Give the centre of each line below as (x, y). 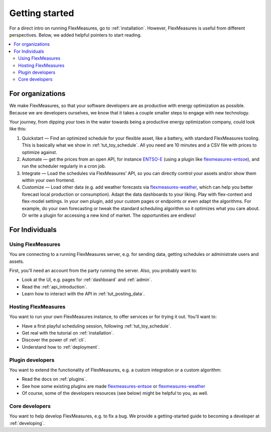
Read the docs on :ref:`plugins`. (54, 379)
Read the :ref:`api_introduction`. (54, 286)
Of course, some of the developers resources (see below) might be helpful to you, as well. (115, 393)
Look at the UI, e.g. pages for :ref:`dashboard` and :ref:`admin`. (87, 280)
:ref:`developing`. (27, 423)
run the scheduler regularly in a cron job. (64, 166)
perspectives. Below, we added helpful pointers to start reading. (76, 35)
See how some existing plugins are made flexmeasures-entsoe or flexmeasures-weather (114, 386)
